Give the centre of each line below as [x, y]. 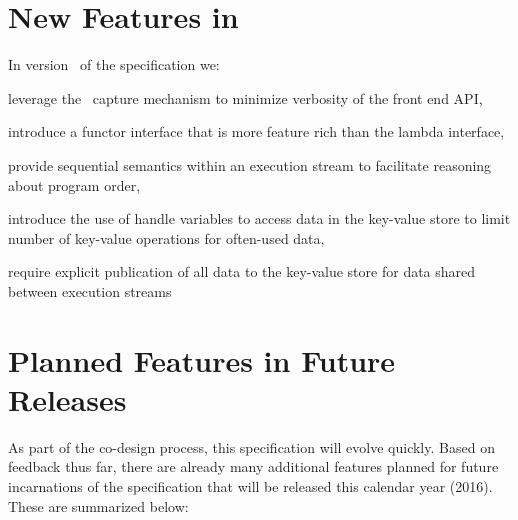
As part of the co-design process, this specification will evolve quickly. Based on [251, 446]
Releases [67, 398]
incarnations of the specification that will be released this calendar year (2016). [250, 485]
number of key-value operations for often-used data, [166, 237]
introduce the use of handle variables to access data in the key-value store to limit [259, 218]
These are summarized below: [98, 505]
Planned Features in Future [202, 359]
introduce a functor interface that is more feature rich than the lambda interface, [256, 131]
